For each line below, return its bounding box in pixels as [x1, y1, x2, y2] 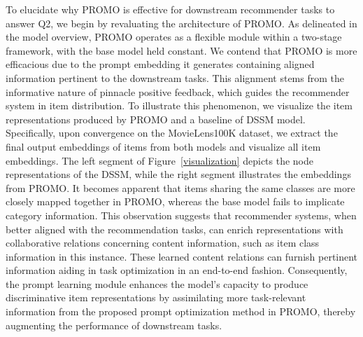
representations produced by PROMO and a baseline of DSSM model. [6, 111, 306, 126]
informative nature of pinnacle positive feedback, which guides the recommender [6, 84, 350, 99]
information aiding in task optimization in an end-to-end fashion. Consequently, [6, 263, 348, 277]
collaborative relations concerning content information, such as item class [6, 235, 320, 250]
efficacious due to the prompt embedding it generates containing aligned [6, 57, 315, 71]
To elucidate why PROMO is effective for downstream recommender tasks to [6, 2, 335, 16]
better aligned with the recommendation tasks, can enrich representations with [6, 221, 343, 236]
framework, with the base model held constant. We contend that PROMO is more [6, 43, 357, 57]
